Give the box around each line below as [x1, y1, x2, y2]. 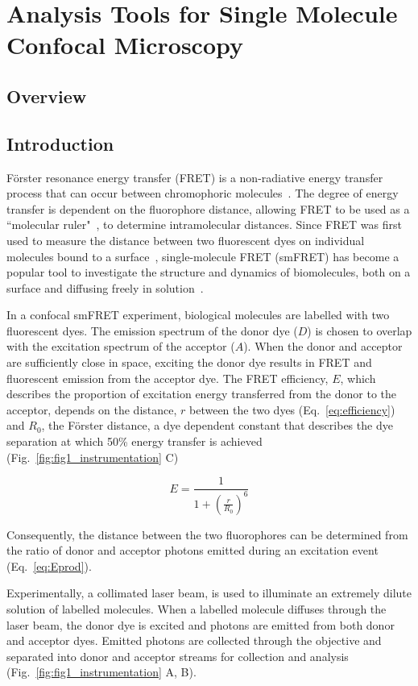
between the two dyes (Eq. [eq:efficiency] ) [189, 401, 395, 418]
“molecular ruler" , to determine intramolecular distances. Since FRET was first [6, 216, 402, 233]
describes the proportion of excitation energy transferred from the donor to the [6, 385, 397, 402]
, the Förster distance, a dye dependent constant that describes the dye [41, 417, 393, 434]
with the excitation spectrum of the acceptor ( [6, 338, 235, 355]
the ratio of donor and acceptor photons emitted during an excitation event [6, 542, 379, 559]
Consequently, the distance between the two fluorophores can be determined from [6, 526, 408, 543]
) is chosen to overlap [307, 322, 412, 339]
